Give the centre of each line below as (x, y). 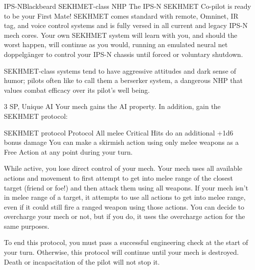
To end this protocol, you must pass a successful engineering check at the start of (126, 242)
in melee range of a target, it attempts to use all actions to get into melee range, (125, 197)
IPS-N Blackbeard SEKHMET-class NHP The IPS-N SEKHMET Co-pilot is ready (127, 6)
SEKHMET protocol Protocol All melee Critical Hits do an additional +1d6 (119, 132)
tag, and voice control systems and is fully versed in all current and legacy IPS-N (126, 25)
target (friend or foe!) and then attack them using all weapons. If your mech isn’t (126, 187)
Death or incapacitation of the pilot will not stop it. (82, 261)
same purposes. (27, 226)
